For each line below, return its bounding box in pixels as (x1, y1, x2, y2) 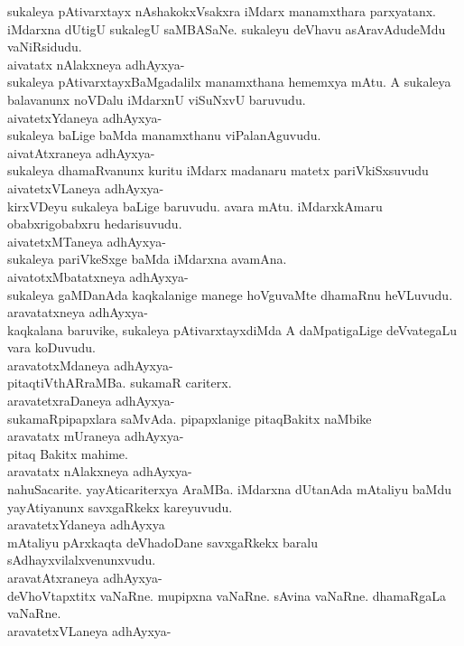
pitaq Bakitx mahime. (7, 444, 128, 463)
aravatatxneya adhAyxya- (7, 303, 149, 322)
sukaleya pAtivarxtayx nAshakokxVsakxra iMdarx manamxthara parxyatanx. (7, 2, 436, 20)
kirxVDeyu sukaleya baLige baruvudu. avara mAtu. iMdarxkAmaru (7, 196, 383, 215)
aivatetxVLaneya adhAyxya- (7, 178, 164, 197)
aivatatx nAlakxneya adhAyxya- (7, 54, 185, 73)
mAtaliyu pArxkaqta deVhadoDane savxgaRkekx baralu (7, 532, 318, 551)
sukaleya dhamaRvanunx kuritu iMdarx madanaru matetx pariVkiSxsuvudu (7, 161, 429, 180)
